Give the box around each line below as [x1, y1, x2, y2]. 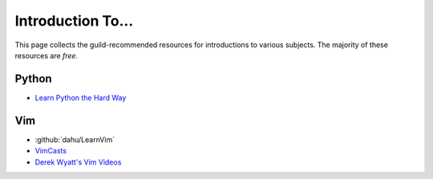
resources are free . [14, 50, 79, 60]
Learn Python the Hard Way [34, 93, 127, 102]
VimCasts [34, 146, 67, 156]
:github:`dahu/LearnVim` [34, 134, 115, 144]
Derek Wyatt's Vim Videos [34, 157, 122, 167]
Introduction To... [14, 12, 134, 30]
